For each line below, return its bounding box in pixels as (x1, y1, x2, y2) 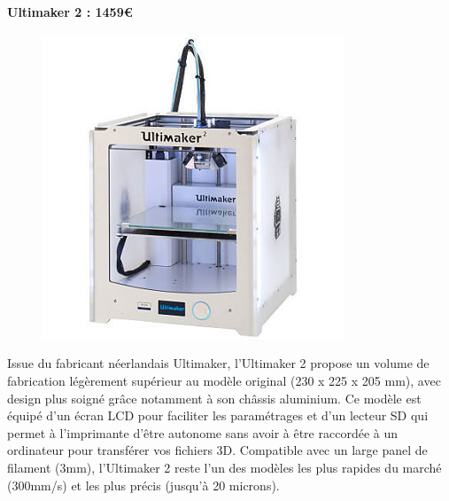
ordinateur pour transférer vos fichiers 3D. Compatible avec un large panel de (7, 441, 428, 459)
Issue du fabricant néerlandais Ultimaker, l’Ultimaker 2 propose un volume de (7, 354, 430, 372)
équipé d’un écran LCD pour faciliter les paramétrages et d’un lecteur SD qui (7, 406, 429, 425)
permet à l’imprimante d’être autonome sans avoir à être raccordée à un (7, 423, 398, 442)
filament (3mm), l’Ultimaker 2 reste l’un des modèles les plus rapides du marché (7, 458, 442, 476)
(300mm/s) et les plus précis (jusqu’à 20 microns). (7, 475, 280, 494)
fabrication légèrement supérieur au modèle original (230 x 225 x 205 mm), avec (7, 371, 441, 389)
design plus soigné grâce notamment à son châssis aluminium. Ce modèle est (7, 388, 422, 407)
